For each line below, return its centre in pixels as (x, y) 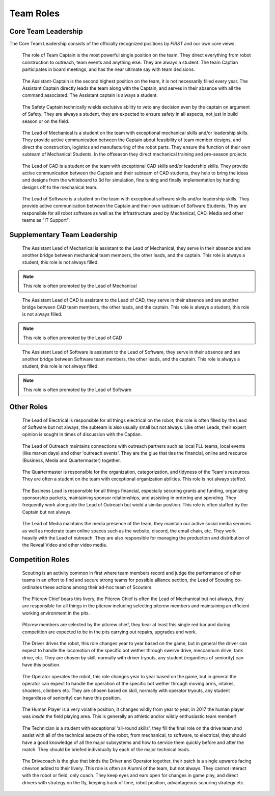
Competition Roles (39, 560)
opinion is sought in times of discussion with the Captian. (82, 434)
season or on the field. (46, 121)
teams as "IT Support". (46, 220)
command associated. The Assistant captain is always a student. (90, 95)
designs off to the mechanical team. (60, 187)
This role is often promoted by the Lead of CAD (73, 338)
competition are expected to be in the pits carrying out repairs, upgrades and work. (109, 632)
